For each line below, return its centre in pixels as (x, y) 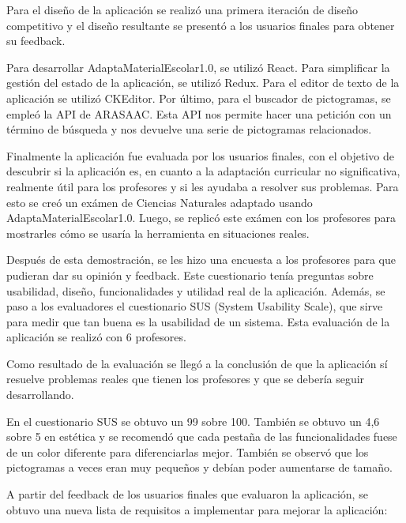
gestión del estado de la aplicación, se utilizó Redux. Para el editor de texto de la (203, 83)
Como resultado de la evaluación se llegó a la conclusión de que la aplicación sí (197, 363)
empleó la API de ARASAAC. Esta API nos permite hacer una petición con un (199, 113)
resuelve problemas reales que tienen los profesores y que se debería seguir (186, 379)
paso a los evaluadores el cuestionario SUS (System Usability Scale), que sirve (195, 306)
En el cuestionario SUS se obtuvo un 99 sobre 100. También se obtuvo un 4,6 (193, 421)
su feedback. (36, 41)
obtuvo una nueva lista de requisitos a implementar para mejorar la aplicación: (197, 509)
